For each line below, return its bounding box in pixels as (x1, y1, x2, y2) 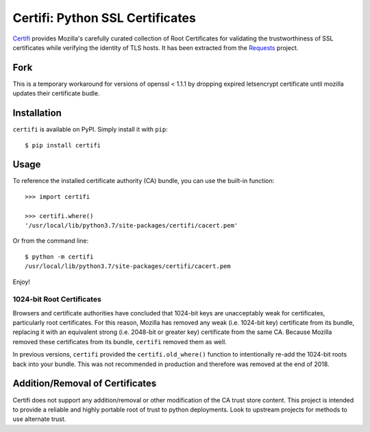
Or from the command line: (12, 237, 89, 245)
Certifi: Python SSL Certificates (12, 10, 197, 25)
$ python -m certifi (25, 252, 94, 261)
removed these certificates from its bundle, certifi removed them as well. (12, 337, 227, 346)
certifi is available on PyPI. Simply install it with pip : (12, 125, 168, 134)
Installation (12, 107, 62, 119)
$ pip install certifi (25, 141, 101, 149)
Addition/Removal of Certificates (12, 378, 157, 389)
